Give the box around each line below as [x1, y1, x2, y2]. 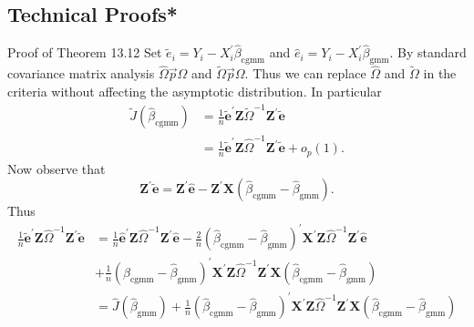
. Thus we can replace [244, 64, 366, 83]
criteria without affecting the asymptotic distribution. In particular [7, 82, 382, 101]
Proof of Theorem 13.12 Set [7, 43, 162, 62]
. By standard [389, 43, 467, 62]
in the [423, 64, 457, 83]
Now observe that [7, 158, 106, 178]
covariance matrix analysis [7, 64, 155, 83]
